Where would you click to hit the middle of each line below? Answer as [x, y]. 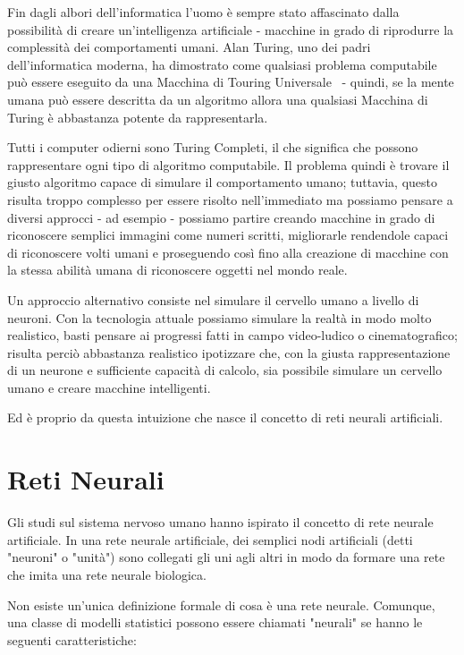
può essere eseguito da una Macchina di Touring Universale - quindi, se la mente [231, 82]
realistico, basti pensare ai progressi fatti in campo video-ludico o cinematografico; [232, 335]
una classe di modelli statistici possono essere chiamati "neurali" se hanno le [215, 622]
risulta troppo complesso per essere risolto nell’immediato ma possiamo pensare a [230, 199]
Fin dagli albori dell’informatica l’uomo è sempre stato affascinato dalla [203, 12]
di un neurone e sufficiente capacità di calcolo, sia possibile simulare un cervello [225, 370]
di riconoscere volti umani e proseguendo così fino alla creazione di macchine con [228, 252]
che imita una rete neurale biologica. [107, 574]
